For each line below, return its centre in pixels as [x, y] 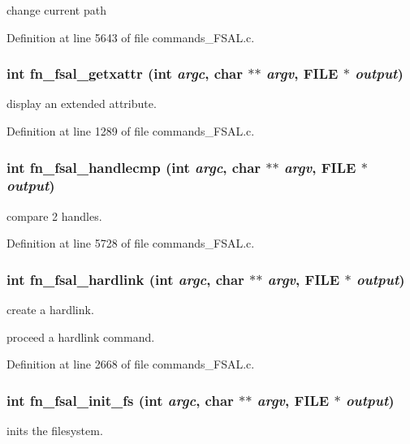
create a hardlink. [50, 310]
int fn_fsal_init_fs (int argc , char [120, 400]
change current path [56, 10]
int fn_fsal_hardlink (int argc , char [125, 279]
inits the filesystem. [55, 431]
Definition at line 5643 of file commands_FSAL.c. [131, 37]
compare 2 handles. [54, 216]
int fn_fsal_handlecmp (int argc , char [134, 167]
